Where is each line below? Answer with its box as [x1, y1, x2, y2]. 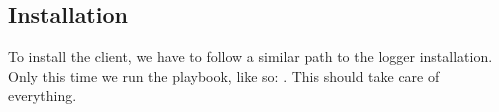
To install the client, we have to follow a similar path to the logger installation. [8, 46, 493, 67]
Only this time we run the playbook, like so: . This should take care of [8, 65, 440, 86]
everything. [8, 85, 77, 106]
